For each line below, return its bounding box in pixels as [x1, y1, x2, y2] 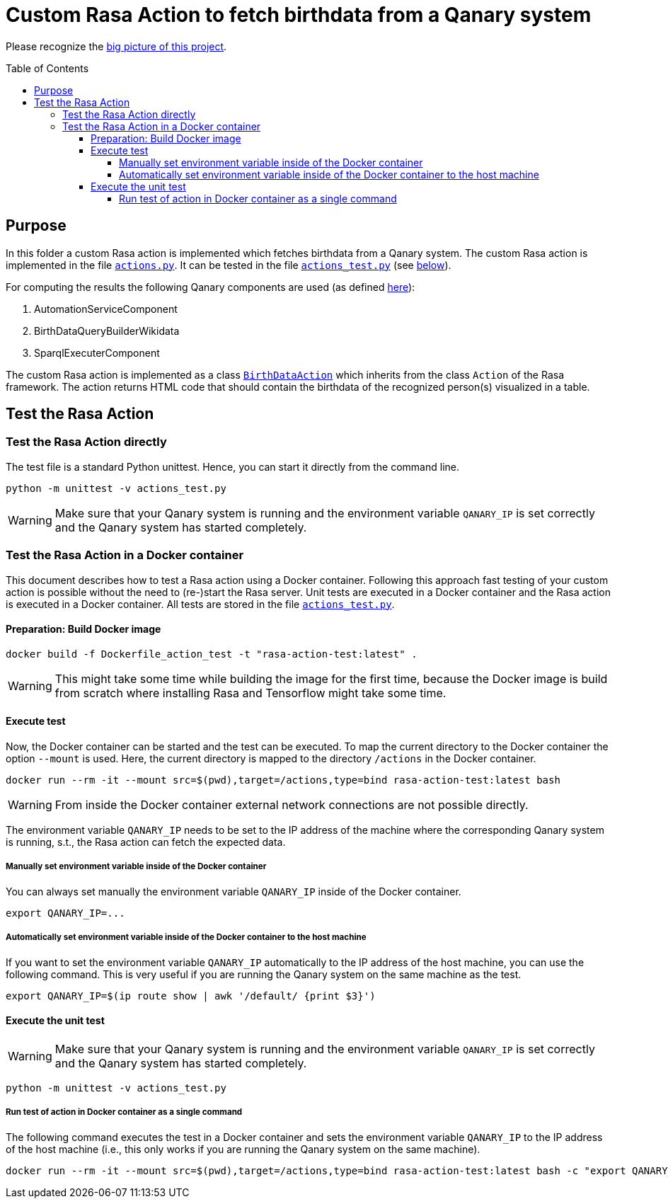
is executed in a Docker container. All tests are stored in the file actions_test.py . [6, 597, 395, 610]
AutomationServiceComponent [34, 302, 178, 315]
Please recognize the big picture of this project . [6, 40, 227, 52]
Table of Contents [6, 62, 89, 74]
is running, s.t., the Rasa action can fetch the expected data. [6, 836, 286, 848]
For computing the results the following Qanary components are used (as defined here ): [6, 280, 415, 293]
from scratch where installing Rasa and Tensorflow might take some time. [54, 685, 447, 700]
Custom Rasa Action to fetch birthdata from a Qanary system [6, 3, 592, 27]
